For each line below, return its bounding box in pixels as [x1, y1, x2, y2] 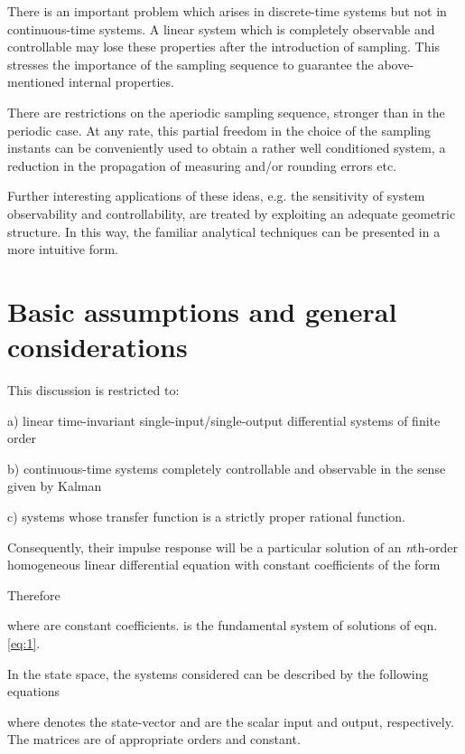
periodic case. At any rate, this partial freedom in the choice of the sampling [7, 120, 431, 139]
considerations [7, 328, 188, 365]
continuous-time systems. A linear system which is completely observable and [7, 19, 435, 38]
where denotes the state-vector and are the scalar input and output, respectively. [7, 712, 454, 730]
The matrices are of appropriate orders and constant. [7, 730, 301, 749]
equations [7, 682, 60, 701]
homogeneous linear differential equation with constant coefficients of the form [7, 555, 441, 574]
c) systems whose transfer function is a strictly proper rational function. [7, 507, 406, 525]
